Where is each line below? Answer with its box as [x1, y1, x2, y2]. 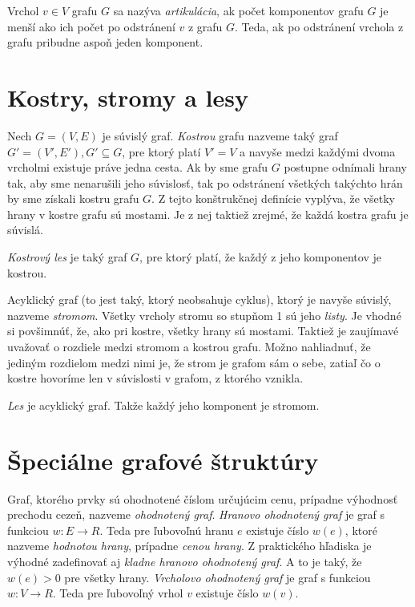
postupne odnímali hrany [284, 159, 407, 176]
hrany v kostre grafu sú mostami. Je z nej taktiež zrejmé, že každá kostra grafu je [7, 205, 409, 222]
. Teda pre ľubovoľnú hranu [99, 521, 234, 538]
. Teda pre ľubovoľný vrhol [52, 585, 183, 601]
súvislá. [7, 221, 43, 238]
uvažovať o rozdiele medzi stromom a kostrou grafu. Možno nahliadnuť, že [7, 338, 371, 355]
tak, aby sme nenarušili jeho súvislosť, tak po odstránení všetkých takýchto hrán [7, 174, 403, 191]
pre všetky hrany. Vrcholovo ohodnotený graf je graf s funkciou [64, 569, 371, 585]
